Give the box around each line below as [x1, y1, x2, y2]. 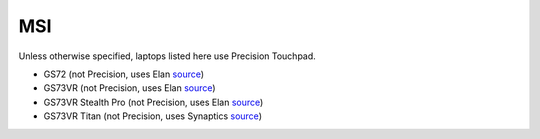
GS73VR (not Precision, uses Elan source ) [43, 82, 216, 94]
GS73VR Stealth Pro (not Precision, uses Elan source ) [43, 96, 264, 108]
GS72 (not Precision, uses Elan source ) [43, 68, 205, 80]
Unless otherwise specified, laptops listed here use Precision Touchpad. [18, 50, 317, 62]
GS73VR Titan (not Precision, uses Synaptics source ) [43, 110, 262, 122]
